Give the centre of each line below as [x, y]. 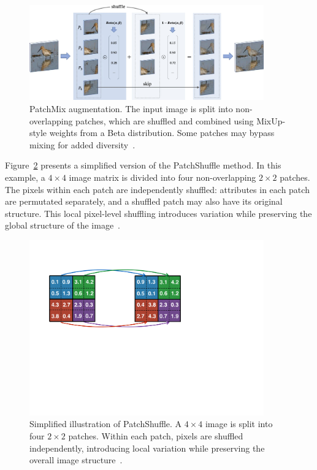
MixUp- [271, 120]
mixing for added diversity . [82, 144]
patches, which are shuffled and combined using [165, 120]
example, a [25, 177]
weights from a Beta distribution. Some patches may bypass [162, 133]
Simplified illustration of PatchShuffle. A [106, 424]
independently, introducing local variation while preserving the [147, 448]
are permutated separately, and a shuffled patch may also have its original [144, 201]
